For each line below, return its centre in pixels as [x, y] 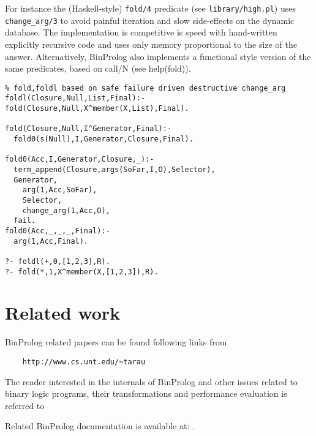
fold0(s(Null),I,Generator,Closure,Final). [103, 139]
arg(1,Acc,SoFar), [60, 190]
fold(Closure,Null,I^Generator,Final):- [88, 129]
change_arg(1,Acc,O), [66, 210]
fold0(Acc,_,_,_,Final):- [58, 231]
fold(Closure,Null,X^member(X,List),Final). [97, 108]
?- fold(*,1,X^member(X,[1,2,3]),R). [82, 272]
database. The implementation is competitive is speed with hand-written [141, 32]
